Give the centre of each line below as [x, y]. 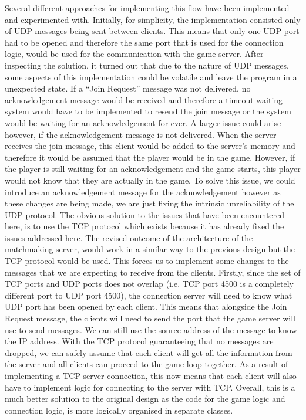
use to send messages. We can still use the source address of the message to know [151, 329]
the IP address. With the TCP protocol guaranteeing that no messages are [139, 341]
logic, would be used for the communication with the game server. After [134, 54]
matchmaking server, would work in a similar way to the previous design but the [150, 249]
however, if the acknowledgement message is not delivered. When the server [141, 134]
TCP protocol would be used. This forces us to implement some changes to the [147, 261]
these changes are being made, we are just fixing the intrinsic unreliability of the [149, 203]
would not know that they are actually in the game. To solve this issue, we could [150, 180]
